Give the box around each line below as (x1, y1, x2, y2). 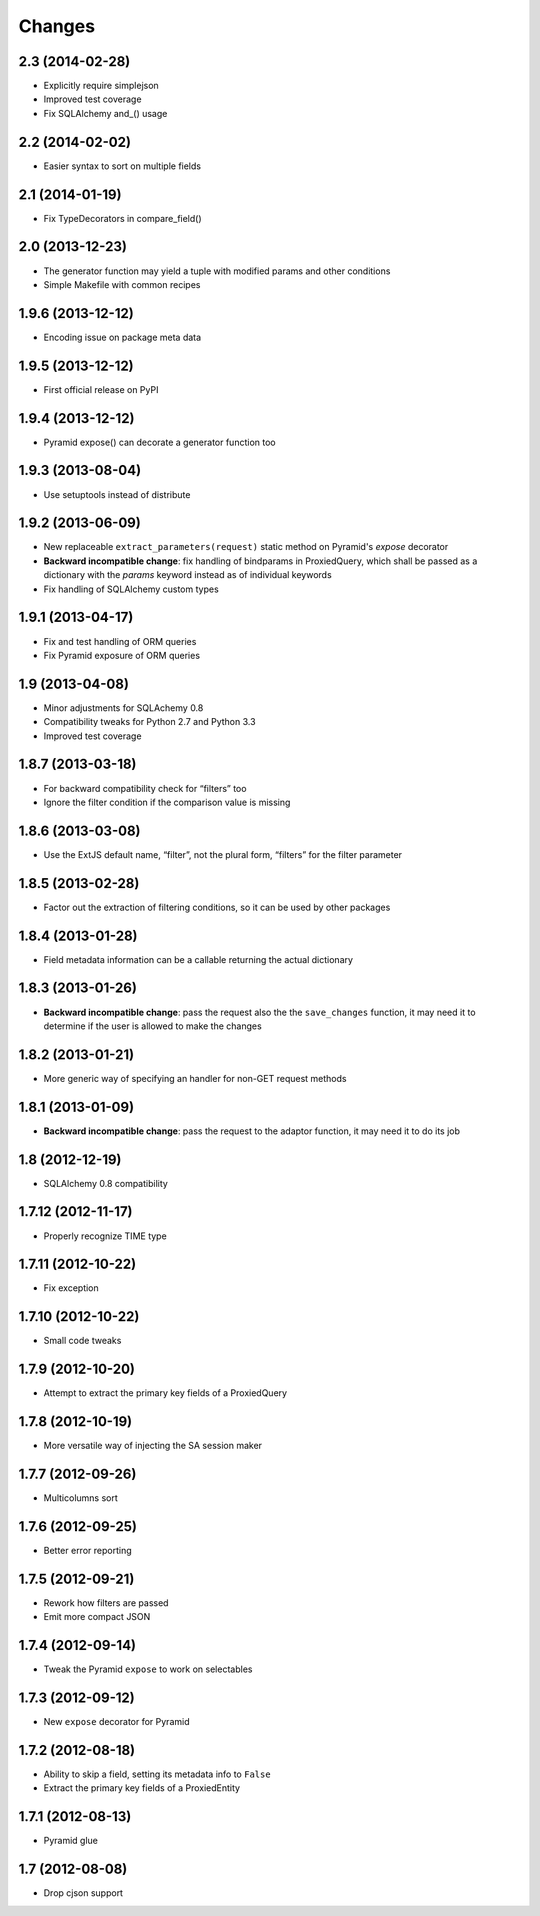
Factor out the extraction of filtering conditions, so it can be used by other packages (43, 901, 391, 913)
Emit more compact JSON (43, 1611, 151, 1623)
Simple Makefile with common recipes (43, 278, 201, 290)
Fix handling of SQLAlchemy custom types (43, 583, 219, 595)
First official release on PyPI (43, 383, 159, 395)
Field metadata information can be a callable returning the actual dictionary (43, 953, 354, 965)
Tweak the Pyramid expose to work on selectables (43, 1663, 253, 1675)
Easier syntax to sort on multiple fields (43, 160, 202, 172)
